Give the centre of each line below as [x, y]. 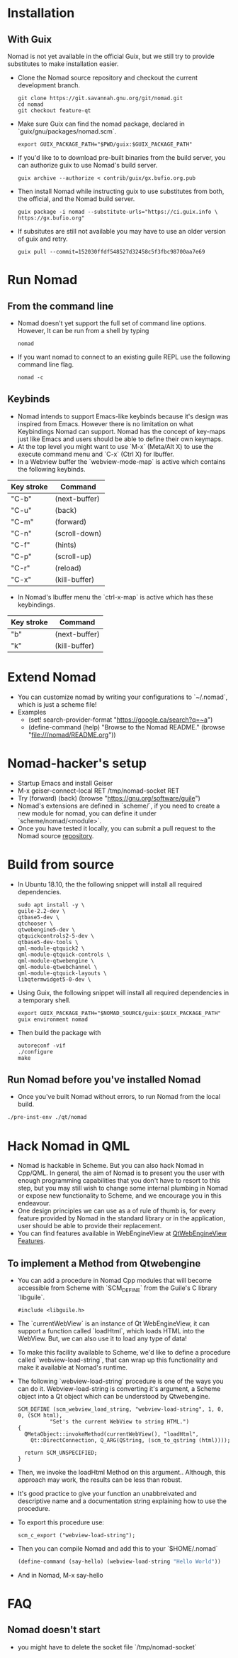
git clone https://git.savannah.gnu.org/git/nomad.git [100, 98]
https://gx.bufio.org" [51, 218]
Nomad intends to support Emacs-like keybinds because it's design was [123, 416]
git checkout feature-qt [54, 111]
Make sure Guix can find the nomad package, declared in [101, 124]
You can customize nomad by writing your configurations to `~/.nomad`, [123, 697]
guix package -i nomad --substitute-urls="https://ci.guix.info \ [118, 212]
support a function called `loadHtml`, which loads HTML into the [111, 1331]
